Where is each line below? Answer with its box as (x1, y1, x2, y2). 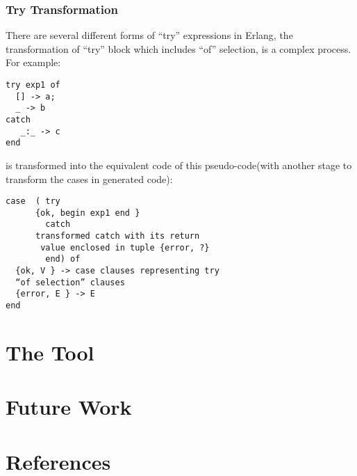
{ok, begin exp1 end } (35, 207, 140, 218)
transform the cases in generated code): (6, 171, 173, 186)
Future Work (6, 392, 132, 421)
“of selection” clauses (15, 277, 125, 287)
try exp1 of (6, 80, 60, 90)
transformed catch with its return (35, 231, 200, 241)
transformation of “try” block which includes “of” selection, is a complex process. (6, 41, 351, 56)
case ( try (6, 196, 60, 207)
